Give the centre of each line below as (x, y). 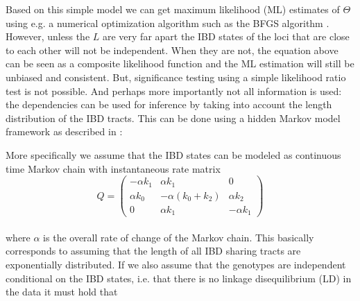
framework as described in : (64, 131)
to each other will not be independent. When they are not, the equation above (172, 50)
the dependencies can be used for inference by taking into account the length (169, 104)
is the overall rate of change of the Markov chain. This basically (179, 237)
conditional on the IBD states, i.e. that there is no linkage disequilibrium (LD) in (179, 278)
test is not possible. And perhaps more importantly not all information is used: (174, 91)
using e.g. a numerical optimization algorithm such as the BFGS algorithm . (168, 23)
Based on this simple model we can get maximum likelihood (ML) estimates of (173, 9)
